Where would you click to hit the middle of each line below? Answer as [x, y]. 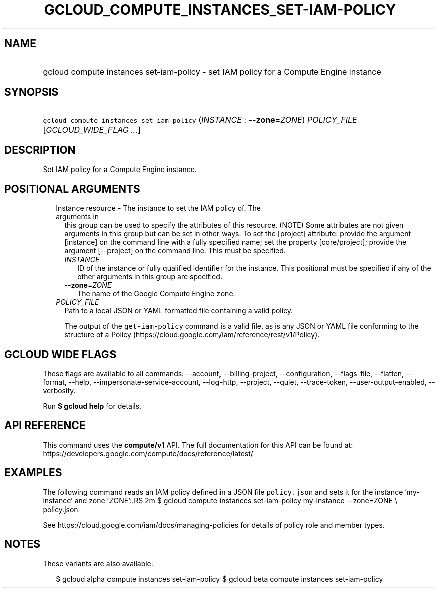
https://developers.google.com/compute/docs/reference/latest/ [148, 453]
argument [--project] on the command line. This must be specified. [175, 251]
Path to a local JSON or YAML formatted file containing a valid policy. [179, 311]
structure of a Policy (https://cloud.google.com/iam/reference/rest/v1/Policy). [192, 335]
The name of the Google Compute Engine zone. [156, 294]
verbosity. [59, 390]
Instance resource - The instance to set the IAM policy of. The [158, 208]
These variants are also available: [98, 563]
